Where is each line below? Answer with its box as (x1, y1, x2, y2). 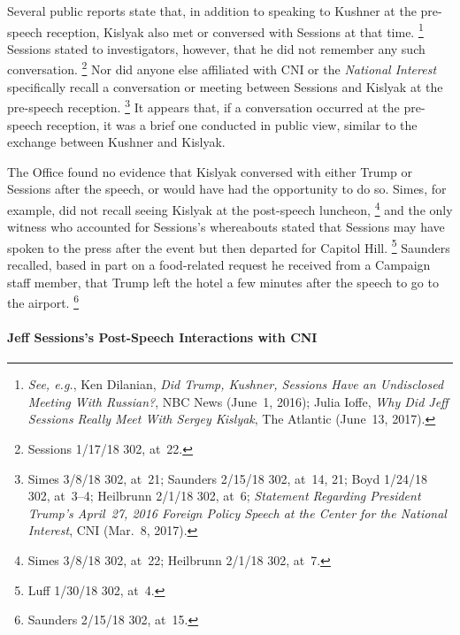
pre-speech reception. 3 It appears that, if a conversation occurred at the (7, 96, 400, 116)
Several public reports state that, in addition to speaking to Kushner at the (7, 2, 417, 19)
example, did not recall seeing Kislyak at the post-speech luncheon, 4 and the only (7, 197, 453, 218)
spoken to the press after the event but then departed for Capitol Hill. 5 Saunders (7, 235, 450, 256)
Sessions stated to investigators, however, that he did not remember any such (7, 39, 425, 57)
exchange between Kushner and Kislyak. (7, 133, 226, 151)
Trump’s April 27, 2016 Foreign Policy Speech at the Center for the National (27, 503, 447, 522)
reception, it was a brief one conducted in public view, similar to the (46, 115, 418, 134)
